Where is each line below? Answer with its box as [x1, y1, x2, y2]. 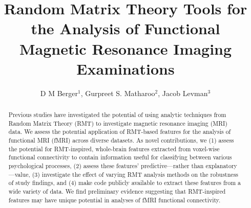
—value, [8, 170, 30, 178]
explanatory [205, 161, 237, 170]
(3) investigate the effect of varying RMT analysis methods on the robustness [32, 170, 239, 178]
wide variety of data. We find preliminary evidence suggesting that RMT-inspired [8, 187, 226, 195]
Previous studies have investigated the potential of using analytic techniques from [8, 110, 226, 119]
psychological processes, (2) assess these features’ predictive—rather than [8, 161, 204, 170]
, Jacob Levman [158, 87, 208, 98]
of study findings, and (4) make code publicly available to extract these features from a [8, 178, 241, 187]
